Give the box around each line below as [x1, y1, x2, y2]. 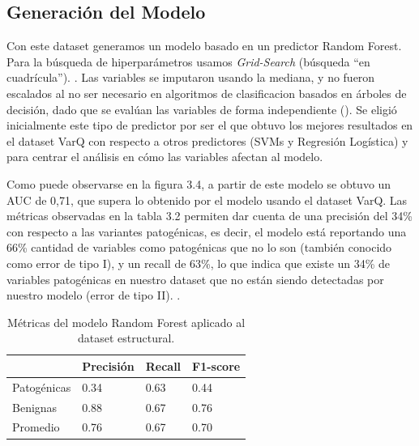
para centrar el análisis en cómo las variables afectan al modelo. [6, 148, 323, 165]
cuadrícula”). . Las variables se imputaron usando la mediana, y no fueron [6, 69, 375, 86]
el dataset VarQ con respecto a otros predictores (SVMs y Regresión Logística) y [6, 132, 408, 149]
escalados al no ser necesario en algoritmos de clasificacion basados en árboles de [6, 84, 407, 101]
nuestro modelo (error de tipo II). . [6, 287, 181, 304]
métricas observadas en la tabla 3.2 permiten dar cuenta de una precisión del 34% [6, 207, 413, 224]
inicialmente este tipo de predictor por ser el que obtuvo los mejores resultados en [6, 117, 413, 134]
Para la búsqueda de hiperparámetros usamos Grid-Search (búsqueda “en [6, 53, 370, 70]
